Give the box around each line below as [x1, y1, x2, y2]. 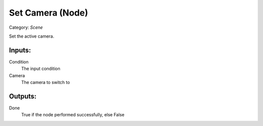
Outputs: [9, 92, 37, 100]
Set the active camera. [9, 33, 55, 39]
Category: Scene [9, 24, 43, 30]
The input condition [21, 66, 60, 72]
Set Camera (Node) [9, 7, 88, 18]
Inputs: [9, 46, 31, 54]
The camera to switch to [21, 80, 70, 85]
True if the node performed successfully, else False [21, 112, 125, 118]
